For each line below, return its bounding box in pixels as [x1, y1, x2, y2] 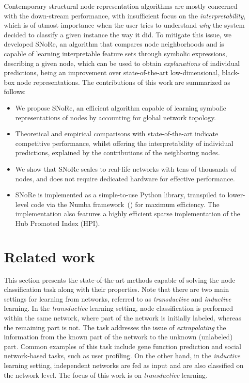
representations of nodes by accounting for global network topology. [15, 112, 216, 122]
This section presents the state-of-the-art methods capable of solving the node [4, 274, 235, 285]
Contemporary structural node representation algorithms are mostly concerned [4, 1, 238, 11]
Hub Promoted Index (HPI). [15, 218, 100, 228]
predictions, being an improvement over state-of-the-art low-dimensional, [4, 67, 220, 78]
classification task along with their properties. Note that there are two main [4, 284, 229, 294]
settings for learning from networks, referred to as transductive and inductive [4, 293, 232, 303]
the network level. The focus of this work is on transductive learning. [4, 369, 207, 380]
